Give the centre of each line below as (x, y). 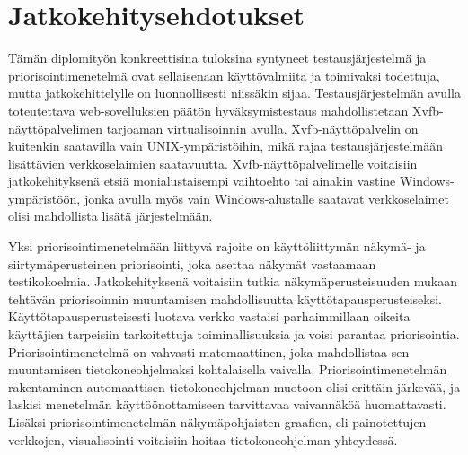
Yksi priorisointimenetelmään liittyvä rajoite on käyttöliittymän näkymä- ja (217, 246)
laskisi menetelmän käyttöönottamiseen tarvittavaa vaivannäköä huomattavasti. (227, 404)
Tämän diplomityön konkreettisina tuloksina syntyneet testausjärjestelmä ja (217, 58)
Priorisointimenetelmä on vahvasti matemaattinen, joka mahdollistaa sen (209, 351)
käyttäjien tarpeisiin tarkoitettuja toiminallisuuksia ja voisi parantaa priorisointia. (234, 334)
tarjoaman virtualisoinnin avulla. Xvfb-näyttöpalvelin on (262, 128)
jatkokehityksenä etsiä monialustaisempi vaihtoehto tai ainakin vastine (202, 181)
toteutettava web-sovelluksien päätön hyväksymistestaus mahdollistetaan (208, 110)
